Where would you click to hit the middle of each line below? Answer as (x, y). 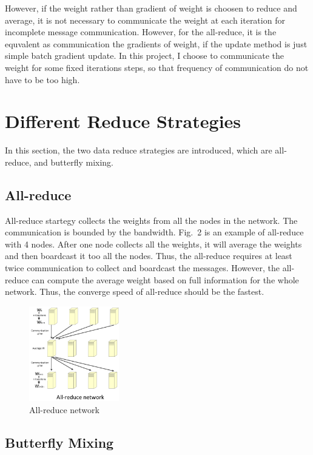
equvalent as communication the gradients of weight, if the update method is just (156, 43)
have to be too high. (42, 79)
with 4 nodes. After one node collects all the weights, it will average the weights (153, 244)
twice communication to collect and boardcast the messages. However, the (142, 268)
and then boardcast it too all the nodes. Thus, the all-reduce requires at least (149, 256)
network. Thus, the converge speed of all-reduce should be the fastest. (135, 292)
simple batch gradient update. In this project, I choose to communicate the (144, 56)
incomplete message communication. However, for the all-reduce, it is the (141, 32)
